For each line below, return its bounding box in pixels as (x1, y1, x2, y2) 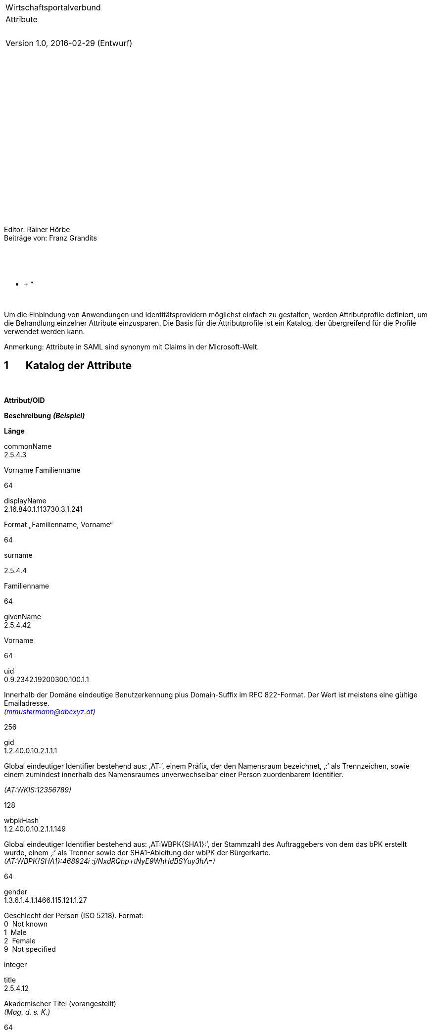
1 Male (4, 928, 27, 936)
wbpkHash (4, 816, 39, 825)
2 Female (4, 936, 36, 945)
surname (4, 550, 33, 559)
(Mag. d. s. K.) (4, 1007, 50, 1016)
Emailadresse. (4, 698, 49, 707)
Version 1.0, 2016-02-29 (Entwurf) (5, 38, 133, 48)
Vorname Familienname (4, 465, 81, 474)
